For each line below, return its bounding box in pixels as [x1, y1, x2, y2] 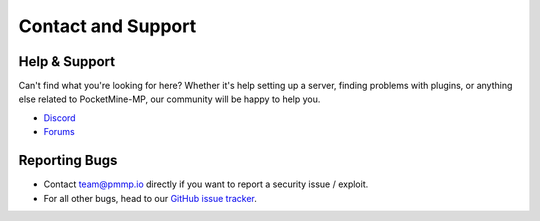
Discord [43, 111, 76, 124]
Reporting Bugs [18, 152, 118, 169]
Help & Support [18, 53, 116, 70]
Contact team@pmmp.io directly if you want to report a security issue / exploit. [43, 178, 369, 190]
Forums [43, 126, 75, 138]
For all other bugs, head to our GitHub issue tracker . [43, 192, 257, 204]
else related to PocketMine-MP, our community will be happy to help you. [18, 93, 321, 105]
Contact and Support [18, 15, 197, 37]
